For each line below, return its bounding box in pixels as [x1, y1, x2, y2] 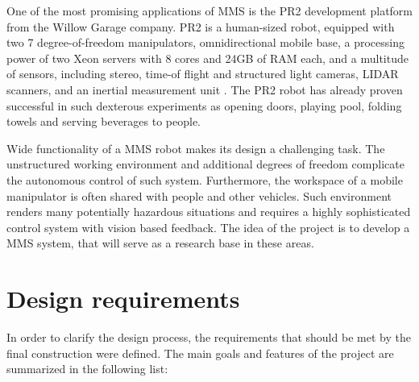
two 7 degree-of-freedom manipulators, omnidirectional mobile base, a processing [6, 34, 404, 51]
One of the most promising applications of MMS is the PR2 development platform [6, 2, 413, 19]
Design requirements [6, 282, 240, 315]
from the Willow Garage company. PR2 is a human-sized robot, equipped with [6, 18, 395, 35]
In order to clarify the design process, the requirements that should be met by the [6, 329, 411, 346]
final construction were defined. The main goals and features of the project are [6, 344, 394, 361]
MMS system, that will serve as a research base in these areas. [6, 235, 314, 251]
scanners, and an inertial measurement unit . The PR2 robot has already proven [6, 81, 403, 98]
